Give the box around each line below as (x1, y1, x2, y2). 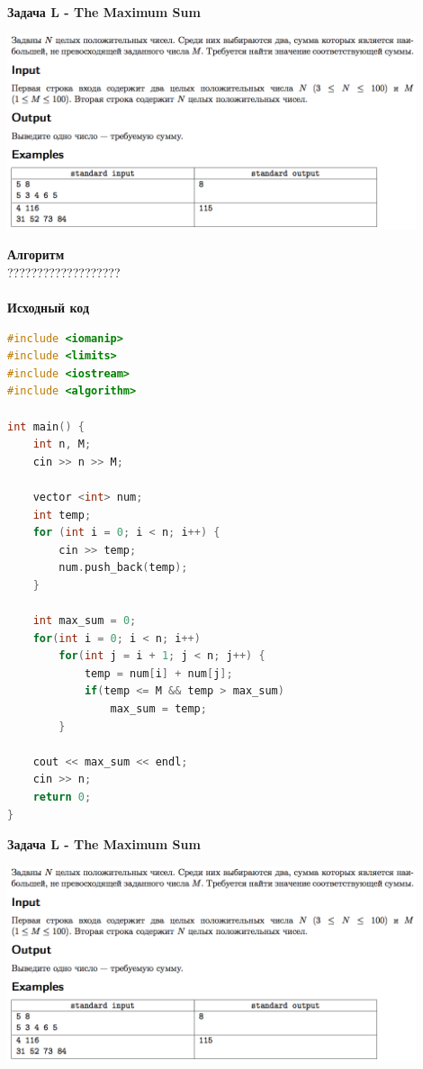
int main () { (7, 420, 85, 433)
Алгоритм (7, 245, 65, 264)
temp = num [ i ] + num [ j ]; (84, 666, 233, 680)
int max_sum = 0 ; (32, 614, 137, 628)
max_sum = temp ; (110, 702, 207, 716)
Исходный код (7, 297, 90, 316)
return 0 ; (32, 791, 92, 804)
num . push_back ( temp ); (58, 561, 188, 575)
